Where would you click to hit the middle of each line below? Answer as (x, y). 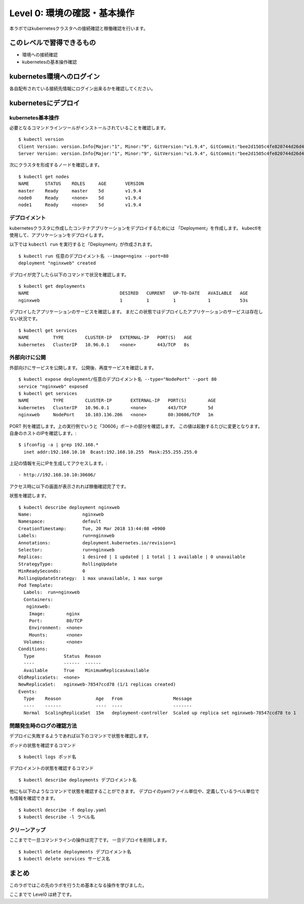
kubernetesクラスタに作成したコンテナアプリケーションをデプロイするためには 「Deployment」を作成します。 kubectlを (136, 228)
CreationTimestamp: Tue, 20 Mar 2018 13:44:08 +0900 (92, 528)
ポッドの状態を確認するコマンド (43, 745)
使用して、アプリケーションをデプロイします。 (58, 235)
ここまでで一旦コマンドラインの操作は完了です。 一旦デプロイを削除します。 (89, 840)
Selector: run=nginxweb (67, 550)
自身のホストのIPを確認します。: (43, 433)
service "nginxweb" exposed (53, 386)
